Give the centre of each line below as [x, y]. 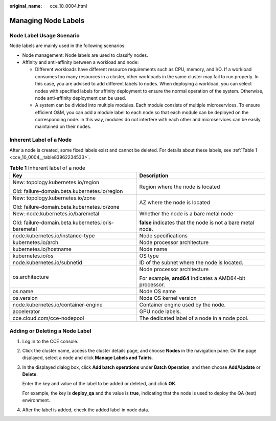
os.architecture [31, 277]
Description [154, 175]
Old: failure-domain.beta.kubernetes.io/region [68, 191]
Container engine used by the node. [182, 304]
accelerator [26, 311]
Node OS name [158, 291]
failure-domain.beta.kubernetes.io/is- [69, 223]
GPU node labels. [160, 311]
